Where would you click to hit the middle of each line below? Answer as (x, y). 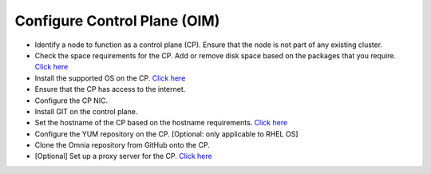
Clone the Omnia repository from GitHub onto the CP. (123, 145)
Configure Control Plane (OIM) (117, 21)
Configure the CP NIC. (71, 101)
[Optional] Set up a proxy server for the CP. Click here (123, 156)
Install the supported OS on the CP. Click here (110, 78)
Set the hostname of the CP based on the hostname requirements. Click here (161, 123)
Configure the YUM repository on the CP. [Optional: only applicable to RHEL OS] (166, 134)
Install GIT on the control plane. (86, 111)
